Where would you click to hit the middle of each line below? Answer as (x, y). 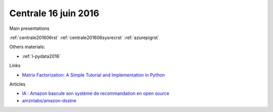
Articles (17, 84)
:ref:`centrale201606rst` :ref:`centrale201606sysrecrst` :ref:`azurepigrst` (84, 38)
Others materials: (27, 47)
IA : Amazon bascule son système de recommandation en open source (96, 93)
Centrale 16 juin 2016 (54, 13)
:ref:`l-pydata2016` (41, 56)
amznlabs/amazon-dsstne (49, 100)
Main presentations (30, 28)
